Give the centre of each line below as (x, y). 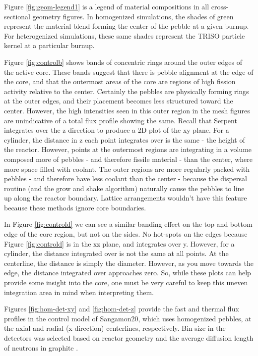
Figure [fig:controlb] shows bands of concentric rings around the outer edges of (123, 62)
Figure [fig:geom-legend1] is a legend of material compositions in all (107, 6)
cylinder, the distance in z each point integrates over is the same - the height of (125, 139)
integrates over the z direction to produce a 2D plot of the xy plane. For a (117, 130)
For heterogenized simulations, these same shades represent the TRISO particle (125, 35)
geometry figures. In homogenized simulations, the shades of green (133, 16)
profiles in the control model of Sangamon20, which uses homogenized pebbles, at (128, 318)
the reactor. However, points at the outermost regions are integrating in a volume (128, 149)
